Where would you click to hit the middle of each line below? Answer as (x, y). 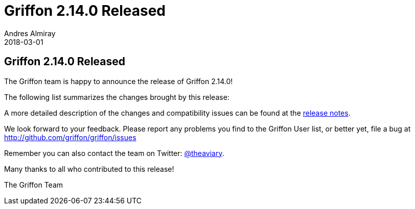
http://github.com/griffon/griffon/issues (70, 137)
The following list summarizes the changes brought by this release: (117, 97)
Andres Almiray (30, 33)
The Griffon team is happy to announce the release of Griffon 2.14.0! (119, 81)
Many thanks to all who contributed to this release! (89, 169)
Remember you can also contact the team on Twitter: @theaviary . (114, 153)
